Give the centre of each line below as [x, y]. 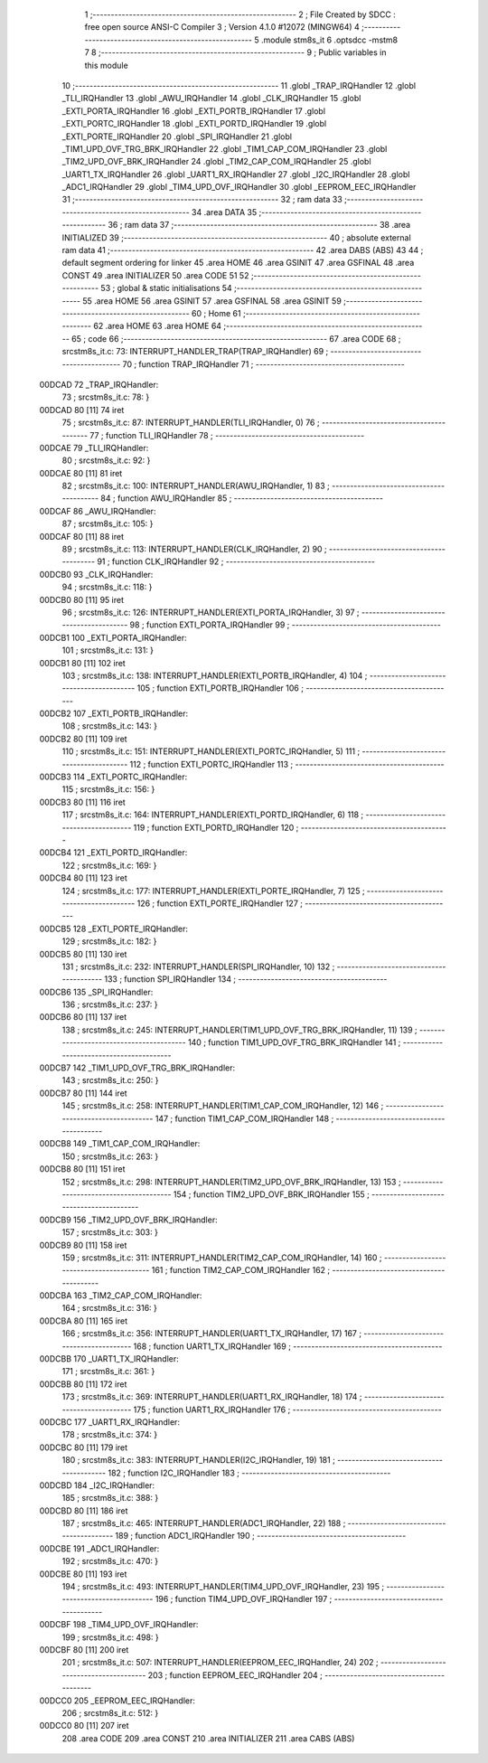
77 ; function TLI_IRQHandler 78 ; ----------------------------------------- [227, 435]
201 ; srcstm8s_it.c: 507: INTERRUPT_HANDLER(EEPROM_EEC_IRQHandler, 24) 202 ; [220, 1663]
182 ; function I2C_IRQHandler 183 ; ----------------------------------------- [249, 1473]
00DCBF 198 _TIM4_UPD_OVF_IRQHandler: [119, 1625]
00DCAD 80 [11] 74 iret [82, 410]
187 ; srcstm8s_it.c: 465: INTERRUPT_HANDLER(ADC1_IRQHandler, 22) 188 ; [204, 1523]
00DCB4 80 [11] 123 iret [84, 878]
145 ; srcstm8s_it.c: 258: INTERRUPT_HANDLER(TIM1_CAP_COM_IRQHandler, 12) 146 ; [223, 1106]
